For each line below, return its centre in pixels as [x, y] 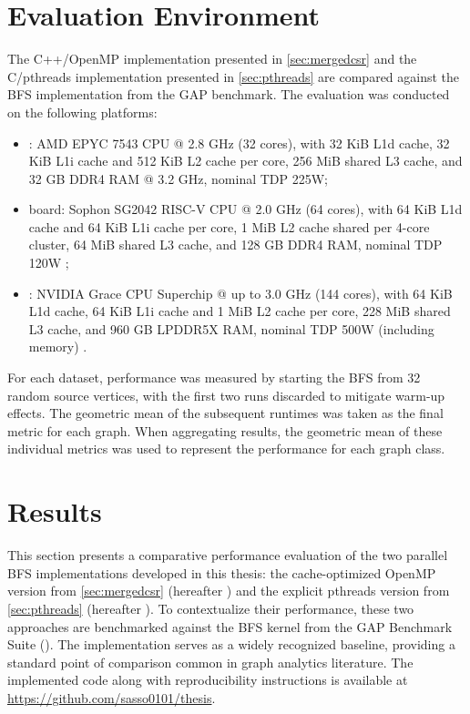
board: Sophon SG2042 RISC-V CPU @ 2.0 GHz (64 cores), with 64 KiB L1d [245, 209]
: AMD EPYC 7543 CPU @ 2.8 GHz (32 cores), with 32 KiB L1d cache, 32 [239, 143]
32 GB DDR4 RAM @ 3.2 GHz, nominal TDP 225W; [179, 178]
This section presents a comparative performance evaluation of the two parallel [228, 555]
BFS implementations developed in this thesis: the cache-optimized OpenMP [222, 572]
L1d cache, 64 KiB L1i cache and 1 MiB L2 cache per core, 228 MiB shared [240, 311]
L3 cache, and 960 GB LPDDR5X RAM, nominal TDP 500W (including [231, 328]
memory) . [58, 347]
